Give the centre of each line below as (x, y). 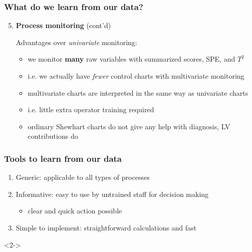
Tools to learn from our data (63, 158)
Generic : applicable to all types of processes (83, 177)
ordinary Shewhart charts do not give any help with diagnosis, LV (129, 126)
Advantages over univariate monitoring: (76, 42)
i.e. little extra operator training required (91, 109)
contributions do (53, 136)
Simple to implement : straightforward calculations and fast (106, 227)
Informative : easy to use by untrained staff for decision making (112, 194)
